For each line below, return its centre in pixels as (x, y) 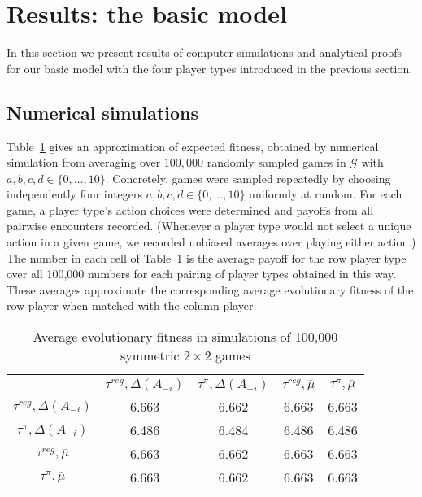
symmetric (150, 355)
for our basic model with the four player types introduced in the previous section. (210, 68)
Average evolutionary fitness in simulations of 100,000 (185, 337)
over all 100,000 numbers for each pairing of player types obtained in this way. (202, 274)
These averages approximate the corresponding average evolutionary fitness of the (210, 289)
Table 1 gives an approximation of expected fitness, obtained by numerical (193, 146)
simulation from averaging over (84, 162)
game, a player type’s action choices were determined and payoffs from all (190, 209)
